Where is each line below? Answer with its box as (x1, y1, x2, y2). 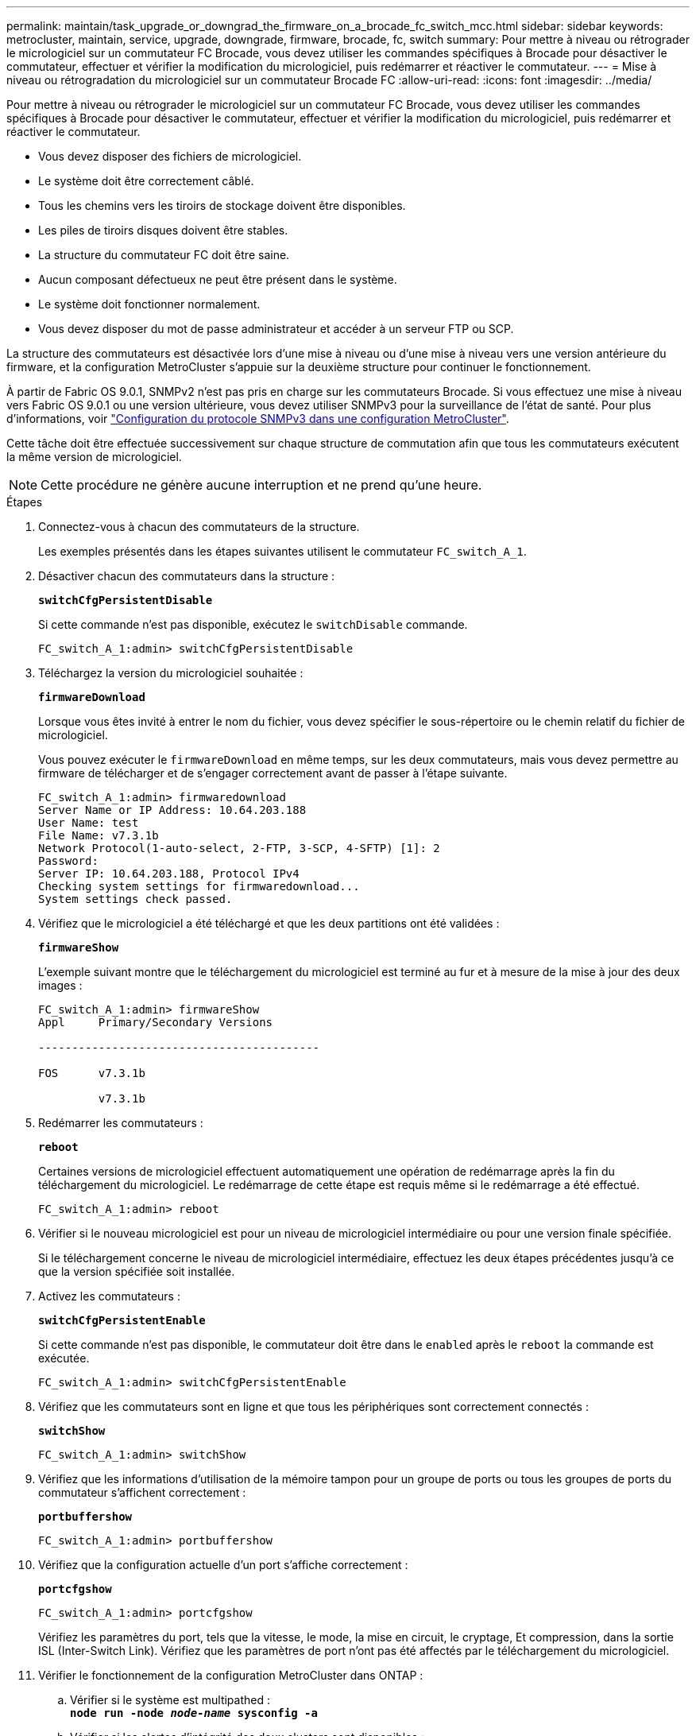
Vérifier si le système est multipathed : (70, 1693, 270, 1707)
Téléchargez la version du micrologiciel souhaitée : (38, 666, 304, 680)
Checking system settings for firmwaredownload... (38, 880, 360, 893)
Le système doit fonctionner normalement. (38, 297, 261, 311)
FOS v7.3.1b (38, 1067, 145, 1079)
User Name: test (38, 816, 139, 829)
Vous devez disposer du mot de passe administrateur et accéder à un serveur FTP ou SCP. (38, 322, 514, 335)
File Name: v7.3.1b (38, 829, 159, 842)
